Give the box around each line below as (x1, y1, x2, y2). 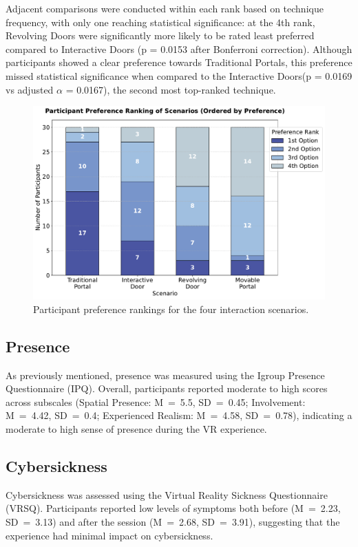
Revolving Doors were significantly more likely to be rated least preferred (6, 28, 315, 43)
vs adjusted (6, 82, 54, 96)
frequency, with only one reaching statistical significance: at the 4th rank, (6, 14, 315, 29)
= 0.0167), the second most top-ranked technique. (65, 82, 276, 96)
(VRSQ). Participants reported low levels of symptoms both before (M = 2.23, (6, 501, 341, 515)
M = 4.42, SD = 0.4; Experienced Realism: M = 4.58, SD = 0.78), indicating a (6, 408, 352, 422)
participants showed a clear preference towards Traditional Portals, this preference (6, 55, 352, 69)
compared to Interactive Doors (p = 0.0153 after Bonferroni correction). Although (6, 41, 352, 56)
